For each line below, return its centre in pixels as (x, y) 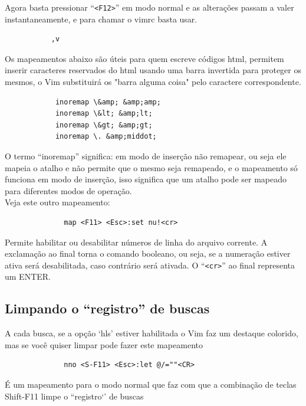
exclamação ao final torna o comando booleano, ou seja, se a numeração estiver (148, 253)
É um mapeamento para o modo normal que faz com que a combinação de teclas (151, 384)
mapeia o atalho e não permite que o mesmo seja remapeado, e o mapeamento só (151, 167)
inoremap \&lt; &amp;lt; (104, 114)
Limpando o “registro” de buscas (107, 308)
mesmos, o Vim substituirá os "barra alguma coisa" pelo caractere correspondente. (153, 82)
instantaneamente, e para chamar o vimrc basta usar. (101, 19)
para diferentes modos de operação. (68, 190)
